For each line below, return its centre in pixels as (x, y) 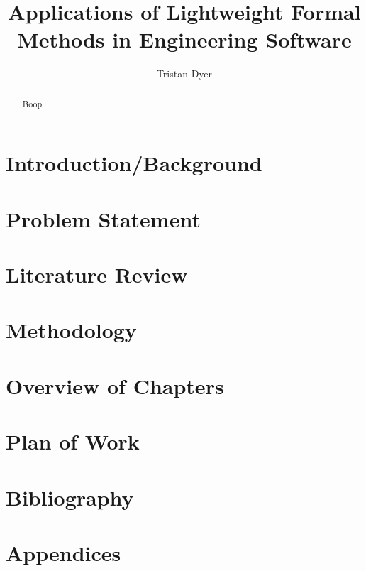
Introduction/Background (134, 163)
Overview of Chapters (115, 385)
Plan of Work (73, 441)
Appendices (63, 552)
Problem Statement (103, 218)
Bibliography (70, 497)
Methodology (71, 330)
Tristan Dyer (184, 74)
